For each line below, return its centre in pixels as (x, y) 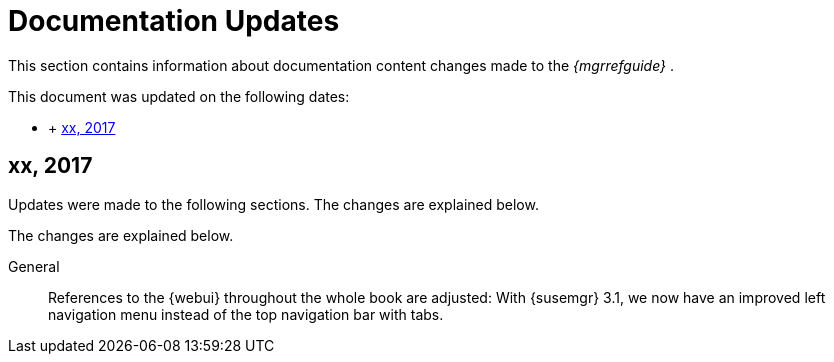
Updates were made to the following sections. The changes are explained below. (273, 204)
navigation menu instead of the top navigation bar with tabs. (246, 314)
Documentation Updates (174, 21)
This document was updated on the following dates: (179, 96)
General (34, 266)
